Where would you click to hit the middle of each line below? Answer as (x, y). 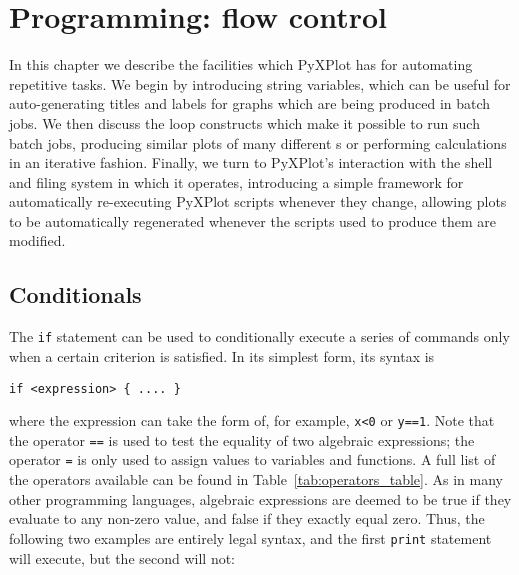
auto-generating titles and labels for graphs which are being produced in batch (250, 103)
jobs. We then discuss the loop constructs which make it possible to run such (244, 122)
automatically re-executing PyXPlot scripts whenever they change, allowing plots (258, 201)
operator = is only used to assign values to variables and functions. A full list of (252, 459)
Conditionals (75, 294)
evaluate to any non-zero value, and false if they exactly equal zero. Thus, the (247, 518)
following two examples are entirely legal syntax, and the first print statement (250, 537)
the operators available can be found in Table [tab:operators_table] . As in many (256, 479)
